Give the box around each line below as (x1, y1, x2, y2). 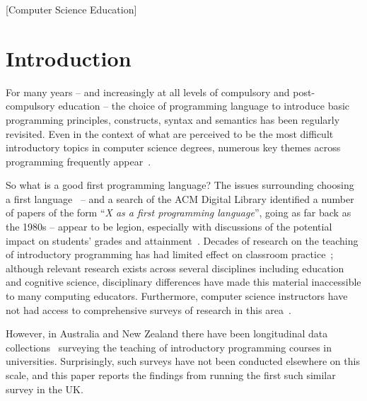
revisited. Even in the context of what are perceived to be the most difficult (6, 126, 334, 141)
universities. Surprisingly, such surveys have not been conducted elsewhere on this (6, 354, 360, 368)
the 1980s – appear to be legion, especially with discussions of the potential (6, 219, 332, 234)
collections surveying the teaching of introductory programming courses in (6, 339, 332, 354)
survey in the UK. (6, 381, 83, 396)
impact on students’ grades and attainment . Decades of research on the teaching (6, 233, 359, 248)
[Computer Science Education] (6, 2, 137, 16)
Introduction (6, 43, 132, 72)
